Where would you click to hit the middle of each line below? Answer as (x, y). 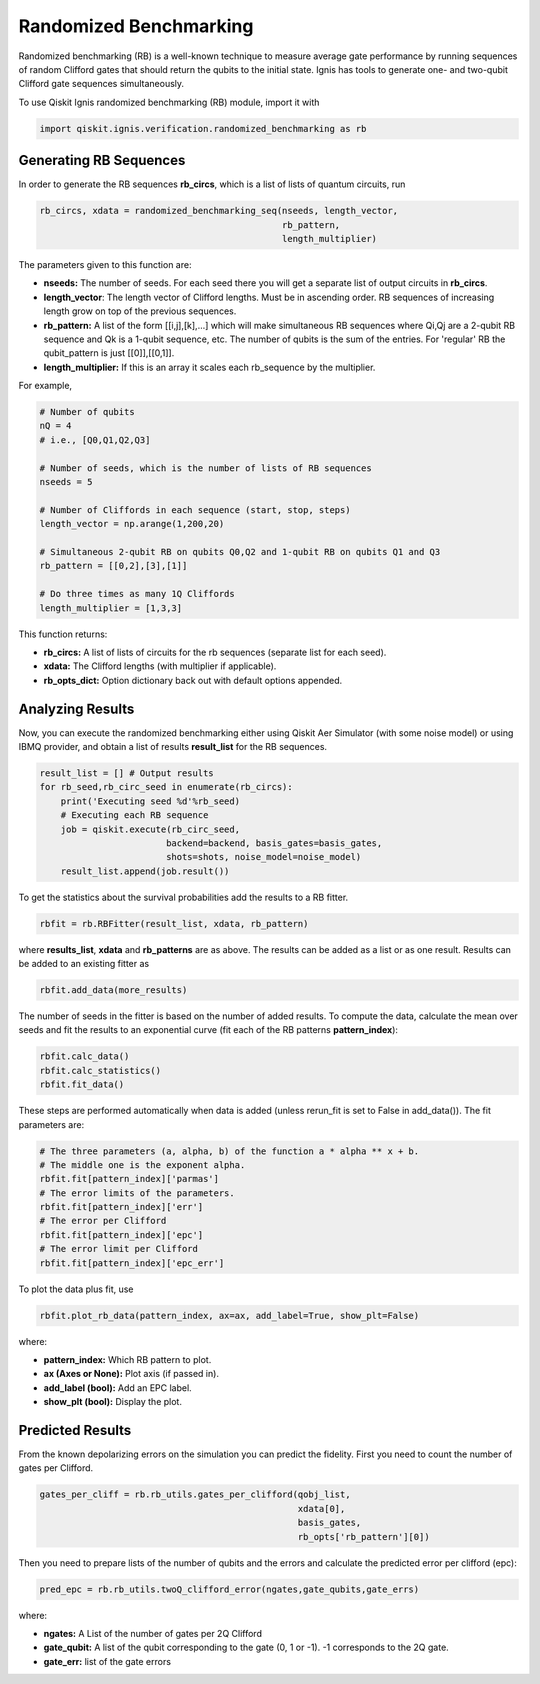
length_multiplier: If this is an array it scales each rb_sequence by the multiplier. (209, 367)
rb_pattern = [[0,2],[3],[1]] (113, 566)
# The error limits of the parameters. (137, 1193)
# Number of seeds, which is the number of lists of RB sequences (205, 468)
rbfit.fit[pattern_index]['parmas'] (129, 1179)
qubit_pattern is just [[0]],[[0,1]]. (109, 353)
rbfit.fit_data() (82, 1084)
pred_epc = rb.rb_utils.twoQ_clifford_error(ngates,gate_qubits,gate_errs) (229, 1589)
